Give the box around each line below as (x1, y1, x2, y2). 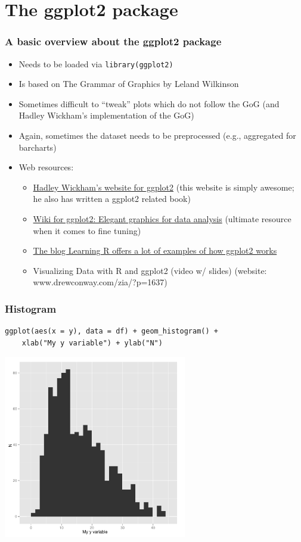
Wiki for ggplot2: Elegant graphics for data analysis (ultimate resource (33, 213, 291, 225)
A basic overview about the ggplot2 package (5, 34, 222, 49)
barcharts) (18, 141, 57, 153)
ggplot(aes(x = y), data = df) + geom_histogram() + (5, 327, 218, 336)
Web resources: (18, 161, 74, 173)
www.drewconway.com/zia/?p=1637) (33, 276, 167, 288)
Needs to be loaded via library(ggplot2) (18, 57, 173, 70)
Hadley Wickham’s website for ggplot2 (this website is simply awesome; (33, 180, 294, 193)
